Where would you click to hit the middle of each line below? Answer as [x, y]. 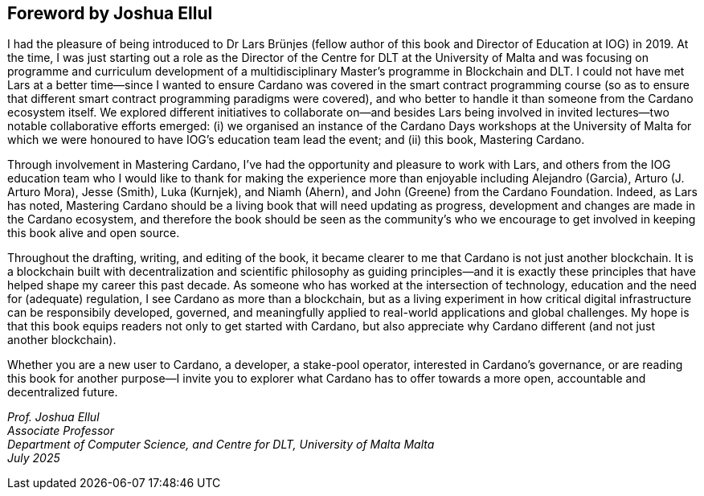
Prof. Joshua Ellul [53, 417]
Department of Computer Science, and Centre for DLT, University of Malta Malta [221, 445]
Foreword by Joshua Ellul [110, 13]
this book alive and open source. [94, 233]
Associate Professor [61, 431]
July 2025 [34, 458]
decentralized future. [63, 392]
